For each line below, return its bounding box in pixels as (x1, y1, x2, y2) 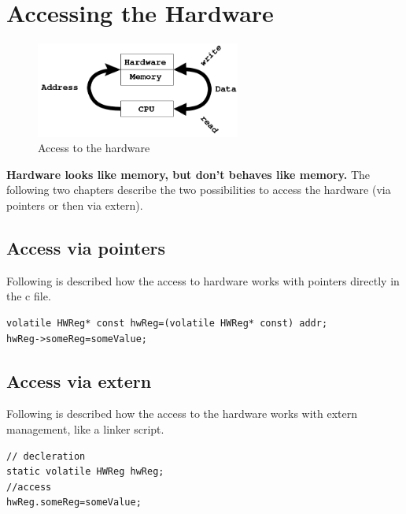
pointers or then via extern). (6, 196, 143, 213)
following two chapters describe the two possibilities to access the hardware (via (6, 181, 391, 198)
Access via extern (6, 368, 152, 393)
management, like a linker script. (6, 420, 164, 437)
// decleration (6, 450, 86, 462)
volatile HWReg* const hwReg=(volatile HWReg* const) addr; (6, 317, 328, 329)
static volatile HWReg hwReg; (6, 466, 164, 478)
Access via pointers (6, 235, 165, 259)
